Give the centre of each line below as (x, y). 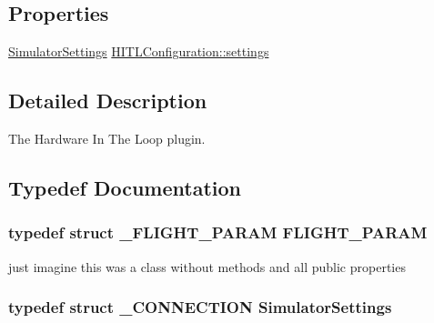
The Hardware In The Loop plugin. (107, 138)
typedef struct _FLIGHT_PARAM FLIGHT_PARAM (218, 232)
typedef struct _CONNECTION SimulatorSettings (200, 307)
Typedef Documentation (125, 187)
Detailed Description (108, 101)
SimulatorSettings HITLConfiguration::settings (139, 51)
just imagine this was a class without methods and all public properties (207, 266)
